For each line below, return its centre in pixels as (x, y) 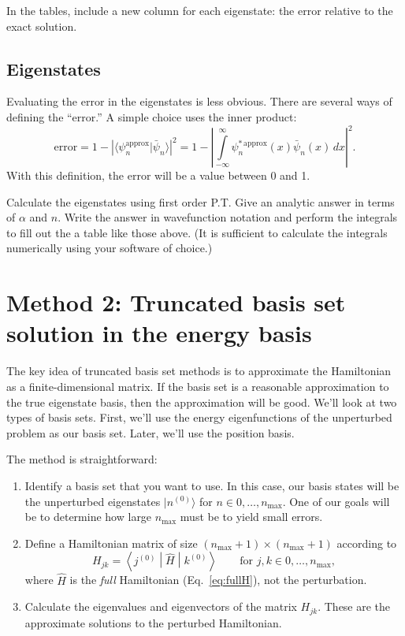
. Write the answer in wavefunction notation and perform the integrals (228, 217)
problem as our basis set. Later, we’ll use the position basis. (150, 432)
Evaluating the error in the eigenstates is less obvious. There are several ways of (199, 101)
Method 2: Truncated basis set (176, 302)
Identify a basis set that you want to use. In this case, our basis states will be (212, 485)
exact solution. (42, 26)
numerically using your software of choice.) (110, 248)
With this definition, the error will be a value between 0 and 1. (158, 175)
